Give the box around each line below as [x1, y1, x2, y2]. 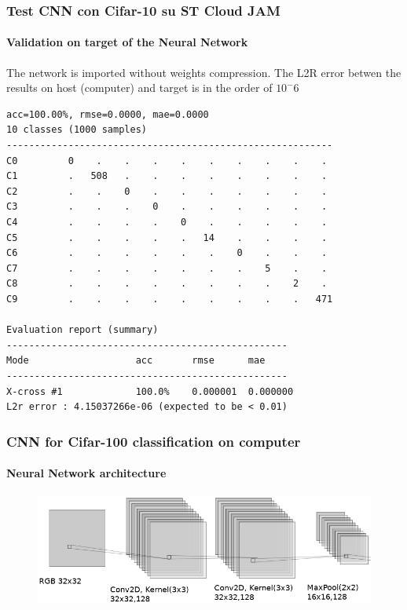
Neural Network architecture [6, 465, 167, 481]
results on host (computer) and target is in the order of [6, 79, 273, 96]
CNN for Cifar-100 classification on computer [6, 431, 301, 451]
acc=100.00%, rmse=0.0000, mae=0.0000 [6, 108, 209, 120]
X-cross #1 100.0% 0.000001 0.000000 [6, 385, 294, 397]
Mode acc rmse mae [6, 355, 266, 367]
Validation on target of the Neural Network [6, 34, 248, 50]
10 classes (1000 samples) [6, 124, 147, 136]
